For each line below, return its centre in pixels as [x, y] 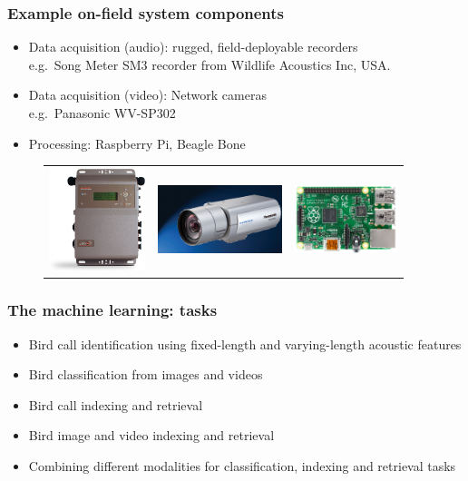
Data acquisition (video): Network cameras [147, 95]
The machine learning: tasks [112, 310]
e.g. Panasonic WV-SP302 [102, 113]
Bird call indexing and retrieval [116, 404]
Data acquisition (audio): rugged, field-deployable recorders [193, 47]
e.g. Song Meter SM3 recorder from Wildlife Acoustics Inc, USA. [210, 64]
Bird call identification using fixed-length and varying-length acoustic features [245, 344]
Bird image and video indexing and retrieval [151, 435]
